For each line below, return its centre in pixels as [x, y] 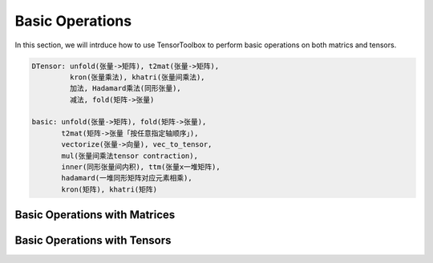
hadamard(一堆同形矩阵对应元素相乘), [127, 178]
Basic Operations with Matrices [95, 215]
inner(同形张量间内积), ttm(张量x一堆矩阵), [141, 167]
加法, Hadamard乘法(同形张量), [125, 89]
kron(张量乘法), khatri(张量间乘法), [137, 77]
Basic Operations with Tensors [93, 241]
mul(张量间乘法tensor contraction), [129, 156]
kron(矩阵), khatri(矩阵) [109, 189]
